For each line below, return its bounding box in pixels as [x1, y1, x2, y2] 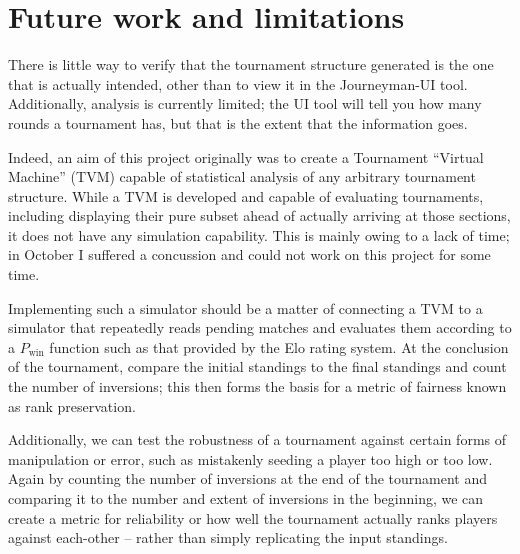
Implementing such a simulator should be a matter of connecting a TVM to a [8, 297, 483, 318]
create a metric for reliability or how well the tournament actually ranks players [8, 507, 498, 528]
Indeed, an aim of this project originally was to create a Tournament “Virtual [8, 146, 484, 167]
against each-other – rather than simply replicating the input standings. [8, 527, 448, 548]
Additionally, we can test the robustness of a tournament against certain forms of [8, 429, 507, 450]
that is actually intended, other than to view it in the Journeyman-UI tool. [8, 73, 468, 94]
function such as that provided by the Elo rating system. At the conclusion [49, 336, 509, 357]
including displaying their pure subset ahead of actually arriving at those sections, [8, 205, 511, 226]
